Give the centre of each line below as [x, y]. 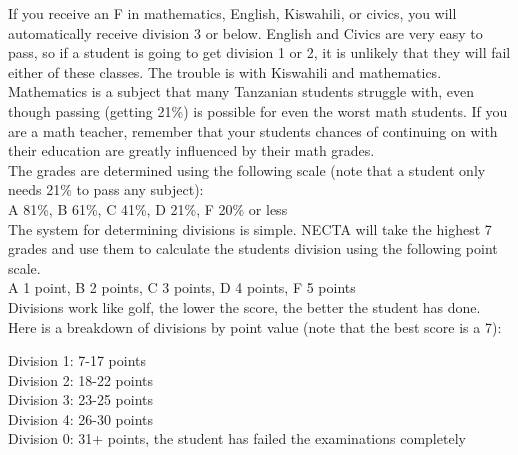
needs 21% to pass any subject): [106, 189]
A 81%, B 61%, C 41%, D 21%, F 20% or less [148, 208]
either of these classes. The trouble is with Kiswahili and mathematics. [225, 71]
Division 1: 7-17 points [77, 360]
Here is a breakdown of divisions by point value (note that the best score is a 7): [255, 326]
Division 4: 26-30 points [81, 418]
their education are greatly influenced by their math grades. [191, 150]
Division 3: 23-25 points [81, 399]
